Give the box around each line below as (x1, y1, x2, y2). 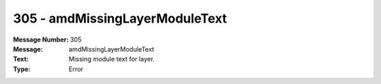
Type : (13, 64, 31, 73)
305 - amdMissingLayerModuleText (13, 11, 227, 26)
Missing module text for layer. (68, 55, 155, 64)
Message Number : (13, 35, 69, 44)
